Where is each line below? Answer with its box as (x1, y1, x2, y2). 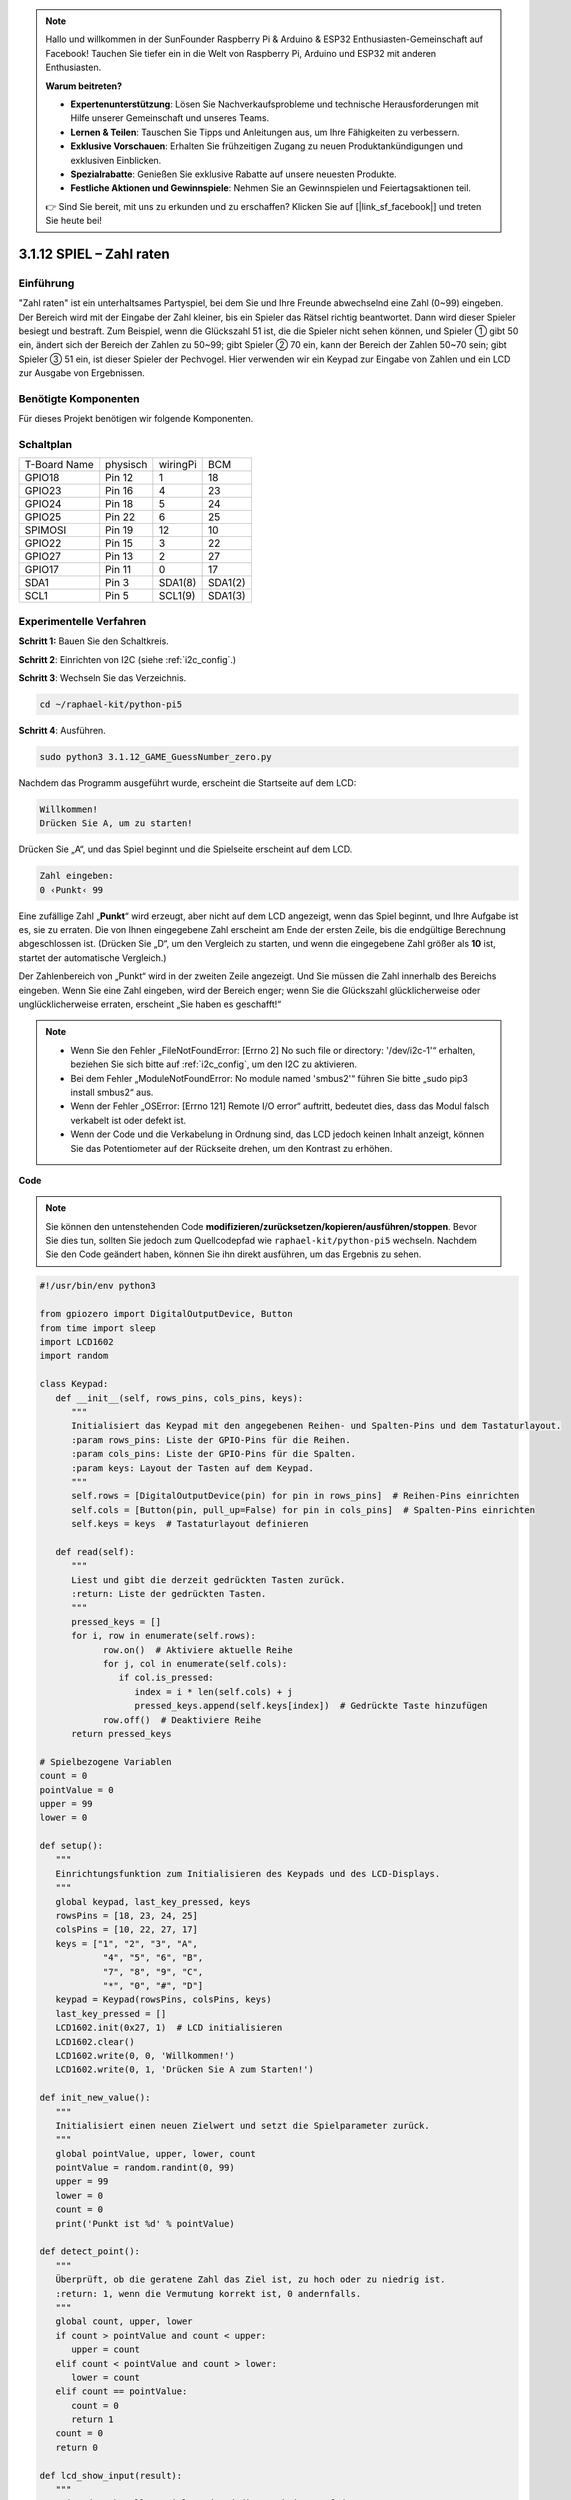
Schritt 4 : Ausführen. (18, 724, 107, 736)
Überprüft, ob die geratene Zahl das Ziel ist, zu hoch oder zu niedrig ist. (55, 2274, 446, 2285)
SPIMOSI (24, 523, 67, 537)
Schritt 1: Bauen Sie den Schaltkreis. (18, 635, 169, 647)
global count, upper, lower (55, 2316, 194, 2327)
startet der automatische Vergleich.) (18, 951, 167, 964)
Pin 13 (105, 550, 134, 564)
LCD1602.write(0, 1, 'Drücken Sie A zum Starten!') (55, 2064, 314, 2075)
